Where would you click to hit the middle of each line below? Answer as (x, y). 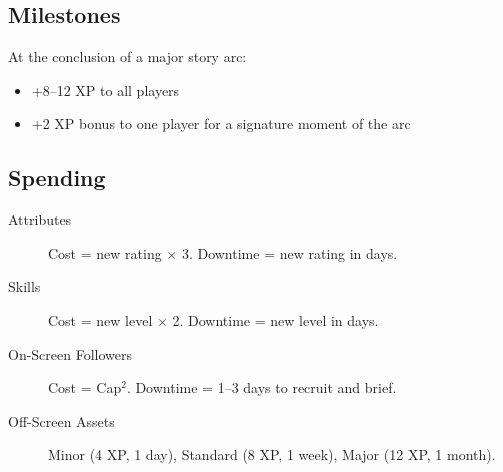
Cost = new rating (105, 252)
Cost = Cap (85, 387)
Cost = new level (100, 319)
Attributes (40, 219)
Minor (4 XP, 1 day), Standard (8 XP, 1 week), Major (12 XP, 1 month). (272, 454)
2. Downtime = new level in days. (275, 319)
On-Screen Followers (70, 353)
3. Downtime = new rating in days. (289, 252)
